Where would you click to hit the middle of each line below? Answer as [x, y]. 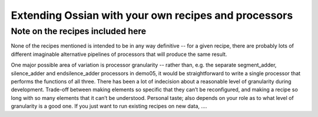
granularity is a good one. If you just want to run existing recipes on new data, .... [109, 106]
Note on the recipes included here [79, 31]
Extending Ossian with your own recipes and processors [152, 15]
